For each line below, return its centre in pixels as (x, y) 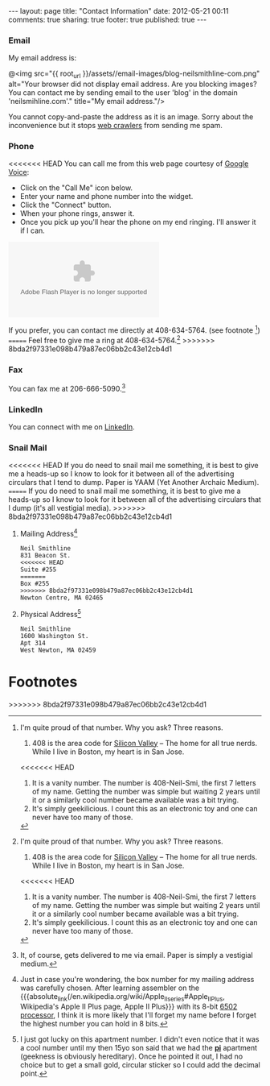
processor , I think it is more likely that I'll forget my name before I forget (138, 1015)
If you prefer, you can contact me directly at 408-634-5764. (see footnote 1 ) (134, 330)
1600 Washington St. (54, 636)
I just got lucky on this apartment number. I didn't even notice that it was (139, 1039)
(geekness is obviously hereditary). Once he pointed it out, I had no (131, 1056)
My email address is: (43, 58)
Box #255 (35, 583)
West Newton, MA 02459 (58, 650)
